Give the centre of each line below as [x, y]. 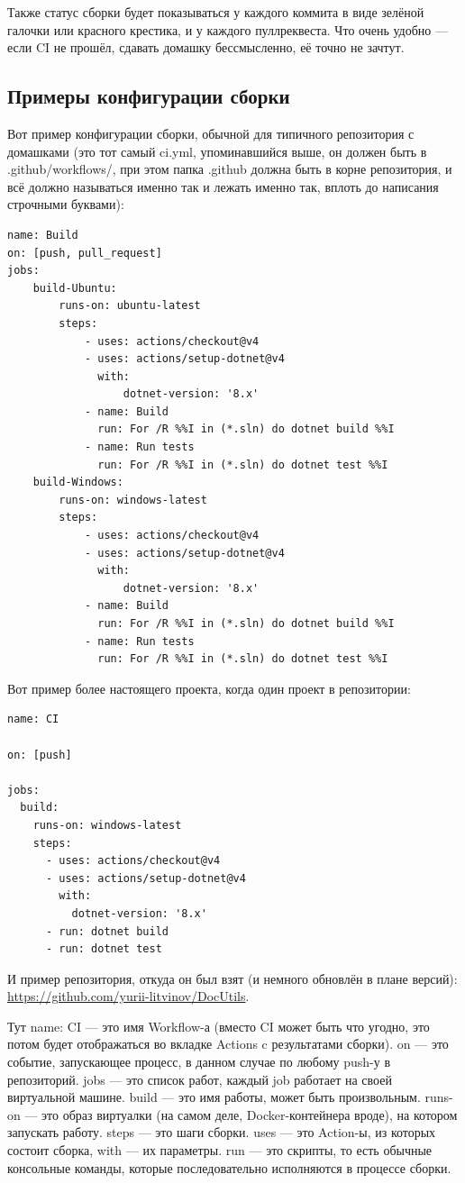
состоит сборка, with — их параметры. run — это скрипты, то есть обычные [220, 1150]
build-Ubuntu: [75, 288]
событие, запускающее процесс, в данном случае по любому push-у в [199, 1062]
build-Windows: [78, 482]
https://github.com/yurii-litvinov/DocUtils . [128, 996]
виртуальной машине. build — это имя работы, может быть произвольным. [214, 1097]
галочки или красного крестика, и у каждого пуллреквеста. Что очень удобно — [228, 29]
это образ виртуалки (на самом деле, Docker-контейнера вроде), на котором [250, 1114]
